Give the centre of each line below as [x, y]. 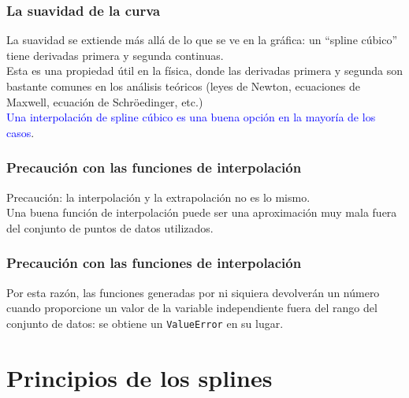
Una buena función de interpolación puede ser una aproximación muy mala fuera [202, 212]
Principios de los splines [139, 377]
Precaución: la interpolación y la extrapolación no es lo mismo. [158, 197]
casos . [20, 132]
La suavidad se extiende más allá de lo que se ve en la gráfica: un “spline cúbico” [202, 40]
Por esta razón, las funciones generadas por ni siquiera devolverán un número [193, 292]
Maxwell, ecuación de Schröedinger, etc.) [105, 101]
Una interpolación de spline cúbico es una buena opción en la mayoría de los [191, 117]
